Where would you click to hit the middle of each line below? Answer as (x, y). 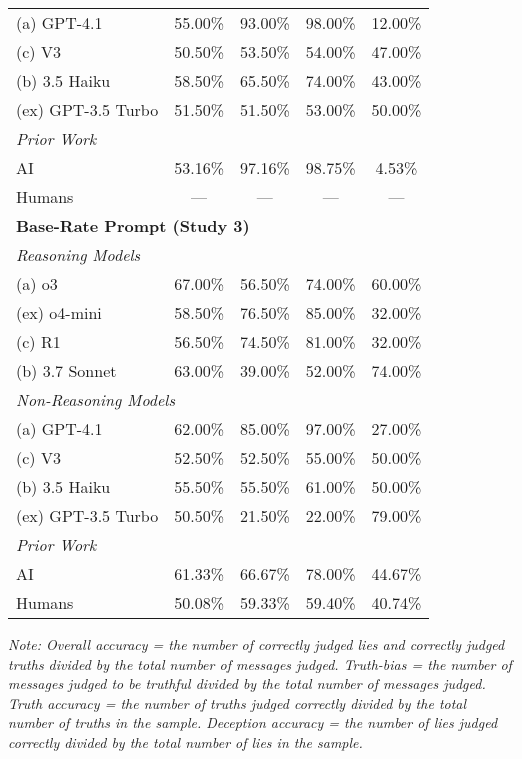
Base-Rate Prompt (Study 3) (133, 225)
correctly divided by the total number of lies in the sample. (185, 741)
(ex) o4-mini (59, 312)
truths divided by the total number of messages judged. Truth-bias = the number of (260, 663)
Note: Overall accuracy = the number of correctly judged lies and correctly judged (256, 644)
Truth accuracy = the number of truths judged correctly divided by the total (237, 702)
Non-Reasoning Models (95, 399)
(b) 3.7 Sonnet (66, 370)
